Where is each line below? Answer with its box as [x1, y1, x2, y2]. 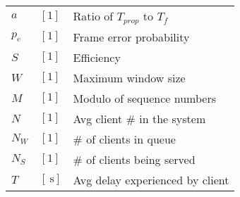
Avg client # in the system [73, 110, 206, 127]
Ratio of [73, 8, 114, 24]
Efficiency [73, 49, 121, 65]
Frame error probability [73, 28, 190, 45]
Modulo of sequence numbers [73, 89, 216, 106]
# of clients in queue [73, 130, 176, 147]
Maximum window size [73, 69, 186, 86]
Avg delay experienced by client [73, 171, 229, 188]
